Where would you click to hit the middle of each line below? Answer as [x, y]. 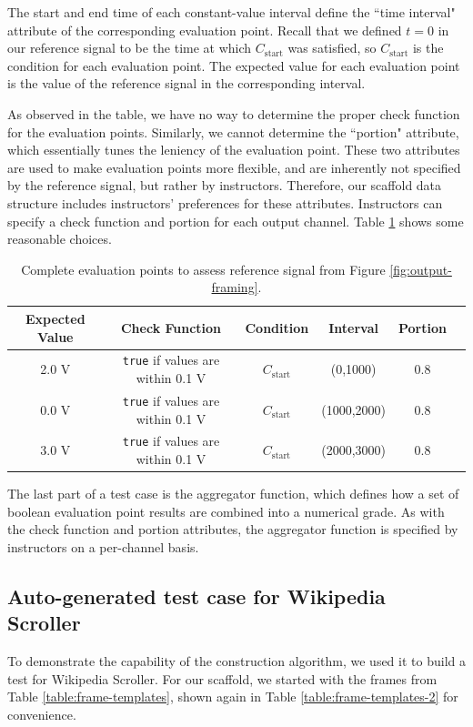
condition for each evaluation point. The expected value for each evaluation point [234, 65]
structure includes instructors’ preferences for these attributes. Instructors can [225, 202]
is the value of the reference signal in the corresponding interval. [186, 83]
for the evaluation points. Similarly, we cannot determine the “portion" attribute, [233, 131]
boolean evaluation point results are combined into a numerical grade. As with [226, 511]
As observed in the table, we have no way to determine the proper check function [234, 113]
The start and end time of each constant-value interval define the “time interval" [231, 12]
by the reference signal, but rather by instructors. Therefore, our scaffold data [225, 185]
